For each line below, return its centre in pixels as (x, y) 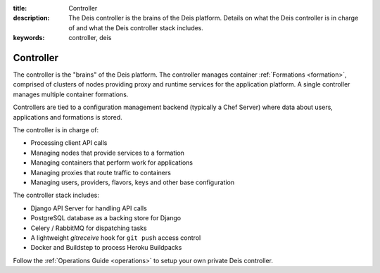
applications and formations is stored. (68, 117)
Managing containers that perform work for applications (112, 163)
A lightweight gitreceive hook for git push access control (116, 237)
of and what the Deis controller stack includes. (136, 27)
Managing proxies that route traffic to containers (101, 172)
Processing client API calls (69, 143)
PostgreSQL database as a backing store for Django (106, 218)
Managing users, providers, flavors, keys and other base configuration (133, 182)
